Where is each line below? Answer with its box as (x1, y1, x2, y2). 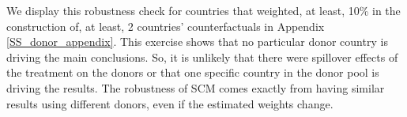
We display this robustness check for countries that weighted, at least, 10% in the (6, 2, 401, 18)
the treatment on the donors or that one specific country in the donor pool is (6, 64, 379, 81)
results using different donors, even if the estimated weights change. (6, 95, 334, 111)
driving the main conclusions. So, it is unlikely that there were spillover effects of (6, 48, 398, 65)
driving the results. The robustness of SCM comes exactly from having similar (6, 79, 385, 96)
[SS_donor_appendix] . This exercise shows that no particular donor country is (6, 33, 388, 50)
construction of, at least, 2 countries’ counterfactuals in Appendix (6, 17, 325, 34)
